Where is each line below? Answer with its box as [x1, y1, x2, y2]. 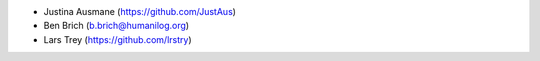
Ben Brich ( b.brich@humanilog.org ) [43, 20, 190, 32]
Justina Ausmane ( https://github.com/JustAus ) [43, 6, 237, 17]
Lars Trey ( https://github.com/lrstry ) [43, 33, 192, 45]
